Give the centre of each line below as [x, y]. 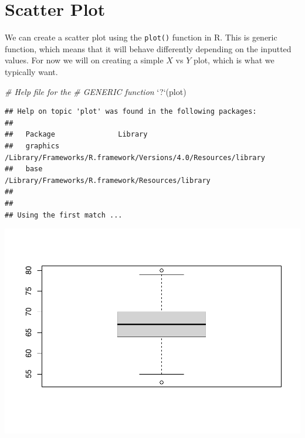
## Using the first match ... [64, 215]
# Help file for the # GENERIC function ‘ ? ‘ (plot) [96, 91]
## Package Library [76, 135]
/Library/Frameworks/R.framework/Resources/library [108, 180]
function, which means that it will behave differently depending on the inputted [148, 48]
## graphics [32, 146]
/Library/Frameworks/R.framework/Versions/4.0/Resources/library [135, 157]
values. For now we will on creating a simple [84, 60]
